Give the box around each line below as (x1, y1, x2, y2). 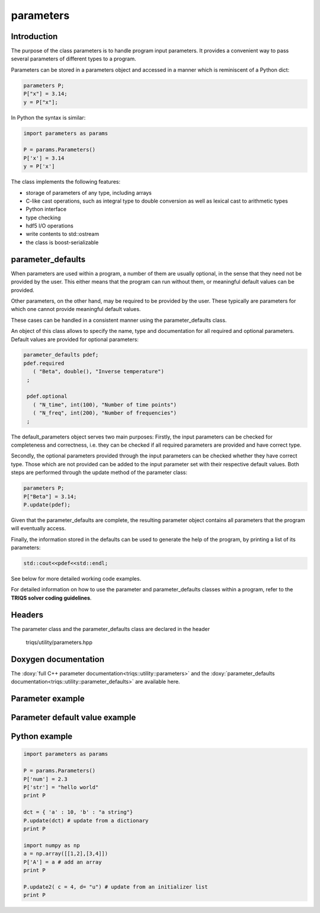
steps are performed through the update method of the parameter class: (11, 469, 188, 476)
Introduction (11, 31, 58, 41)
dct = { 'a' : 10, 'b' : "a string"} (23, 809, 133, 816)
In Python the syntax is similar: (11, 114, 86, 121)
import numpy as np (23, 842, 80, 848)
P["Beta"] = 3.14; (23, 493, 77, 500)
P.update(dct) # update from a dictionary (23, 817, 149, 824)
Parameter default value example (11, 713, 136, 723)
